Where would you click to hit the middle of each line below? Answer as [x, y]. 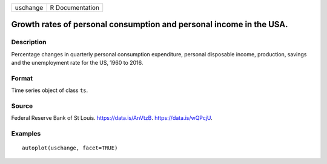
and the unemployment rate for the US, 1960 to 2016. [77, 63]
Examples [26, 134]
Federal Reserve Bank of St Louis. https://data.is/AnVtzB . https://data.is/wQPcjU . [112, 118]
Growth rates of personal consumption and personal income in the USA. [150, 25]
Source [22, 106]
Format [22, 78]
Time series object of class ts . [50, 90]
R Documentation [75, 8]
